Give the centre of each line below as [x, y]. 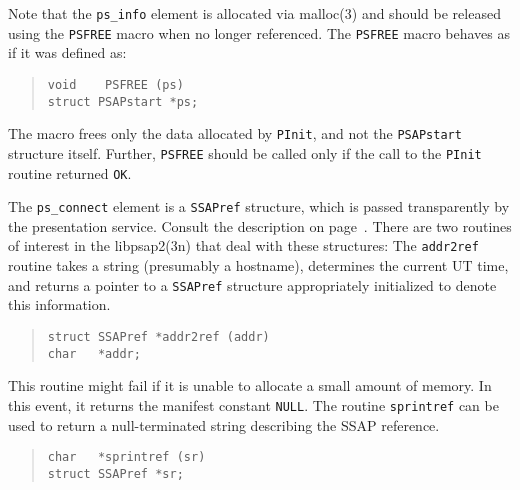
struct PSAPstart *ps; [123, 101]
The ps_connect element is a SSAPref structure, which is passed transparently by [259, 206]
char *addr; [94, 353]
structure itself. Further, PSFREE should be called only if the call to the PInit [245, 152]
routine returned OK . [70, 172]
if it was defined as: [67, 52]
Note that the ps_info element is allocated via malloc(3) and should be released [254, 13]
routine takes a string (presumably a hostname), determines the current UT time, [258, 265]
